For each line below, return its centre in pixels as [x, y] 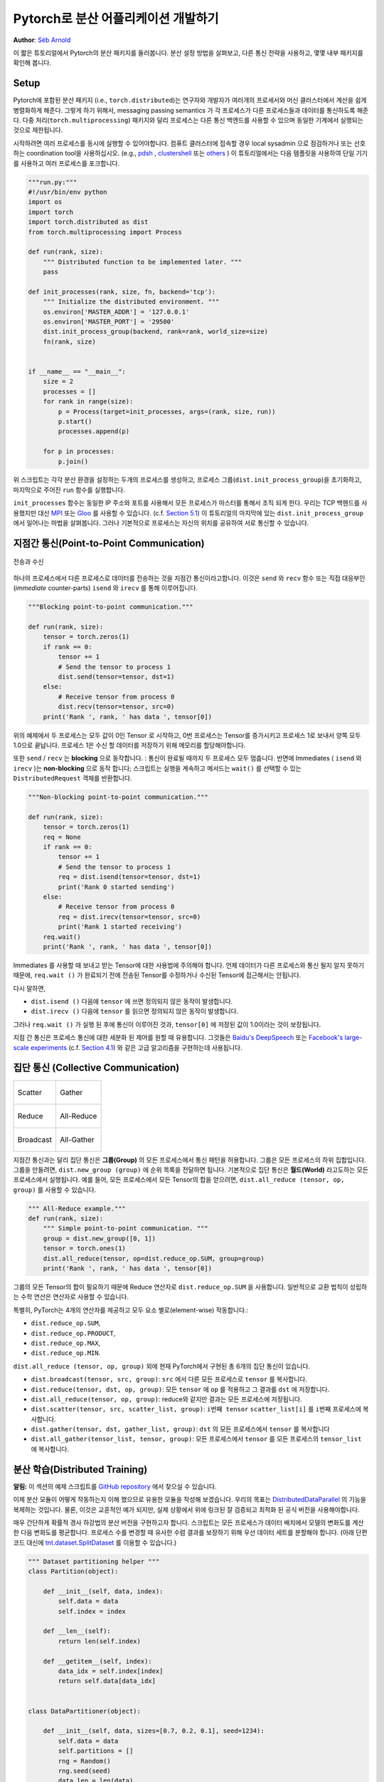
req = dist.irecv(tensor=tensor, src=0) [129, 917]
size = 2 [58, 382]
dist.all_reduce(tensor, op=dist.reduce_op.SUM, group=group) [154, 1258]
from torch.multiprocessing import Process [105, 232]
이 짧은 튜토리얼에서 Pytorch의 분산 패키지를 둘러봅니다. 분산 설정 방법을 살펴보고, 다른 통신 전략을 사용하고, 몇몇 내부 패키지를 [188, 53]
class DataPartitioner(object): [85, 1711]
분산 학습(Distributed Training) [80, 1469]
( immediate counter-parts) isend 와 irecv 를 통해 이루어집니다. [106, 588]
